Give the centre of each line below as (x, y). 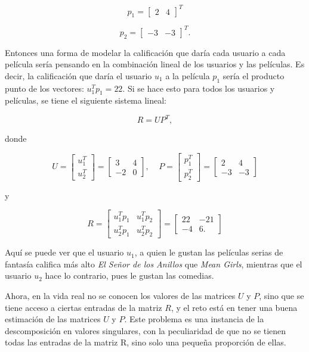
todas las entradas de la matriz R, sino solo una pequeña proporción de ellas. (146, 342)
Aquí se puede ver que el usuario (64, 252)
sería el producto (254, 75)
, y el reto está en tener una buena (234, 307)
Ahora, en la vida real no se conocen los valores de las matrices (120, 296)
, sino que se (282, 296)
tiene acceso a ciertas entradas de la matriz (84, 307)
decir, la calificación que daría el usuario (78, 75)
